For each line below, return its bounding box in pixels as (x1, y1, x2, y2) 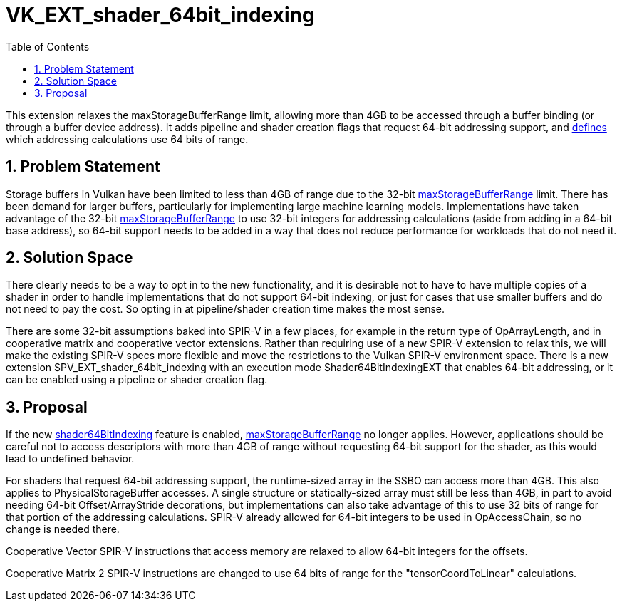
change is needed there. (6, 523, 120, 536)
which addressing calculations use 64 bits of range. (6, 133, 249, 145)
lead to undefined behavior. (6, 452, 135, 465)
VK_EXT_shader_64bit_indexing (6, 3, 315, 27)
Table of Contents (6, 40, 90, 53)
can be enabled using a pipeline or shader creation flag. (6, 373, 268, 386)
